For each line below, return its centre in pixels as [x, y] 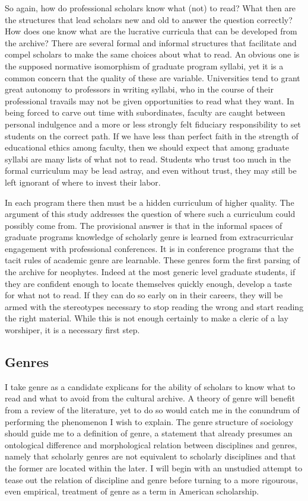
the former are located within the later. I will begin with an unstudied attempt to [154, 468]
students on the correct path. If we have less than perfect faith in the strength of [152, 135]
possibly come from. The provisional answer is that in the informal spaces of [144, 225]
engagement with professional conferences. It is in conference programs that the [150, 248]
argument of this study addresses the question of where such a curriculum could [150, 214]
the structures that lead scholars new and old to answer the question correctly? [149, 19]
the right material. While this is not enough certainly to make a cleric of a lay [147, 318]
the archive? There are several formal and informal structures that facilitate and [151, 42]
